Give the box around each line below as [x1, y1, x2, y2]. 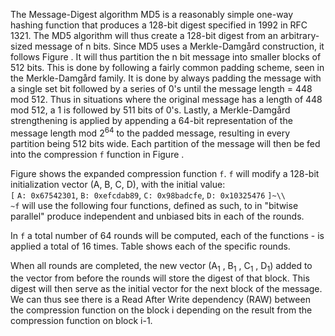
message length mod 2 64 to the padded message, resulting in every [10, 125, 291, 139]
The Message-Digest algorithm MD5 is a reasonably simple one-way [10, 9, 294, 20]
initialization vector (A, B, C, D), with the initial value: [10, 178, 226, 190]
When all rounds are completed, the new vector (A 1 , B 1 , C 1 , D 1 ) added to [10, 259, 313, 274]
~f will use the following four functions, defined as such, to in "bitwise [10, 199, 299, 211]
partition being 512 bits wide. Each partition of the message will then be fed [10, 137, 321, 149]
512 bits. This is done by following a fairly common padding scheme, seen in [10, 62, 325, 73]
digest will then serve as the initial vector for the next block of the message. [10, 283, 323, 295]
